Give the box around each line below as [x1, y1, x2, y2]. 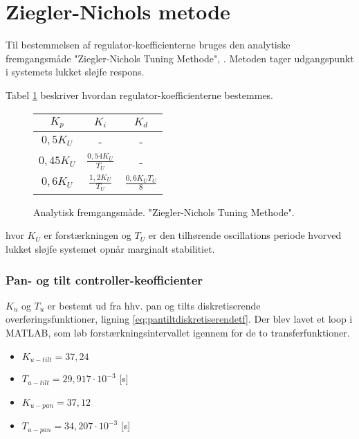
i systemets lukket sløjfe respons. [6, 64, 145, 79]
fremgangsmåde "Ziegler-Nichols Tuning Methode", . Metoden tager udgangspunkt [6, 51, 354, 65]
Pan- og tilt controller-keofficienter [6, 271, 203, 288]
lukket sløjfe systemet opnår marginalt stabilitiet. [6, 242, 215, 256]
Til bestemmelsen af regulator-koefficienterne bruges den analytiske [6, 37, 291, 52]
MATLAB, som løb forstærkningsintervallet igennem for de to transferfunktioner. [6, 325, 350, 340]
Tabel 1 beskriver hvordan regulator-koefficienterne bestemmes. [6, 87, 274, 102]
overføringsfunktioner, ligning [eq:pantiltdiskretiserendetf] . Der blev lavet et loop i [6, 312, 353, 326]
